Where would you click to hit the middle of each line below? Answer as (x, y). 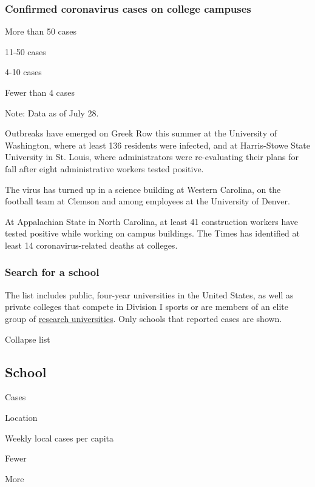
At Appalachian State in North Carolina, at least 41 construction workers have (152, 221)
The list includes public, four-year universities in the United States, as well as (149, 294)
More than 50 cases (41, 31)
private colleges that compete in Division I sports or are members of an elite (147, 307)
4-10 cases (23, 72)
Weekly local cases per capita (59, 438)
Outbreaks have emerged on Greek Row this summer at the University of (141, 133)
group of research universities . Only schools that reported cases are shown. (144, 318)
